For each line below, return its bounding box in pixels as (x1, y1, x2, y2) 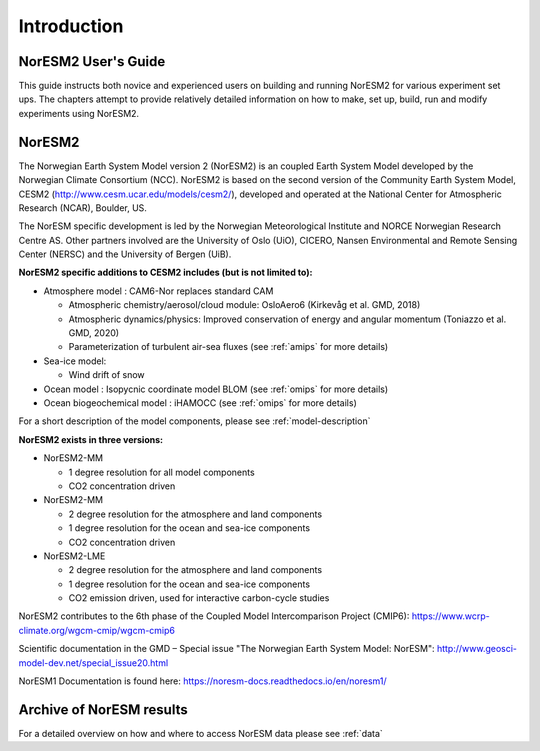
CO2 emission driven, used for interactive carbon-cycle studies (68, 592, 330, 604)
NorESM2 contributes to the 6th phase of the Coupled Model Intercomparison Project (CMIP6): (18, 610, 410, 622)
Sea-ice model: (43, 355, 107, 367)
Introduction (18, 15, 124, 37)
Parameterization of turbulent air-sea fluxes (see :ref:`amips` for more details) (68, 341, 389, 353)
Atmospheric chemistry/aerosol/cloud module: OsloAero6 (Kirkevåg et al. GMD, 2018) (68, 299, 421, 311)
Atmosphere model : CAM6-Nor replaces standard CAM (43, 285, 274, 297)
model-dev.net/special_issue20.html (18, 656, 169, 669)
